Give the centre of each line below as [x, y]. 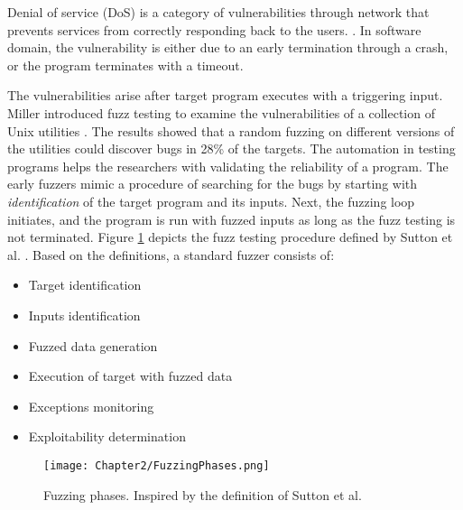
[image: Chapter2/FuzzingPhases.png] [157, 465]
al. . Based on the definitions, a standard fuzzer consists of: [171, 254]
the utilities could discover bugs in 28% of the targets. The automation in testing [231, 148]
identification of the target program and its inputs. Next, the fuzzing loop [211, 201]
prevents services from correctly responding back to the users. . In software [214, 29]
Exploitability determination [107, 436]
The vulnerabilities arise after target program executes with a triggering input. [225, 95]
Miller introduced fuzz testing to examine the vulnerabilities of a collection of [221, 112]
